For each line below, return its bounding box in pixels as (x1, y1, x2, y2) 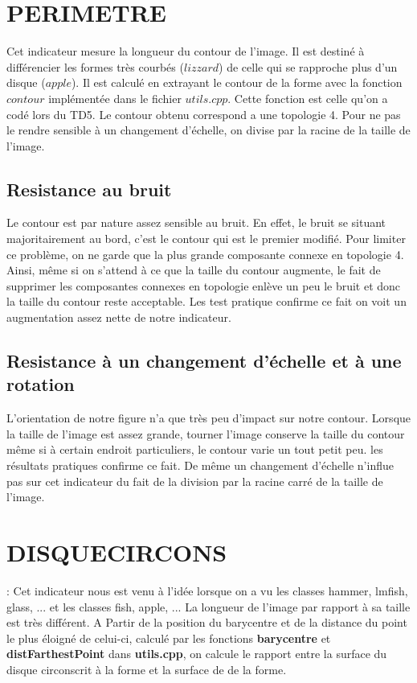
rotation (6, 372, 75, 397)
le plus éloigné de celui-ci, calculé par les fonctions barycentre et (6, 629, 331, 646)
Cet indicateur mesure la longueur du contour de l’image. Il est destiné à (6, 43, 365, 60)
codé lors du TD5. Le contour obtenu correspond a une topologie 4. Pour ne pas (6, 105, 401, 122)
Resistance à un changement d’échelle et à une (6, 348, 402, 373)
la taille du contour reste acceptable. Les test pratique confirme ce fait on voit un (6, 293, 407, 310)
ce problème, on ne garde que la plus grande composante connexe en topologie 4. (6, 245, 404, 262)
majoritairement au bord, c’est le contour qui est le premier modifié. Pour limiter (6, 230, 406, 247)
